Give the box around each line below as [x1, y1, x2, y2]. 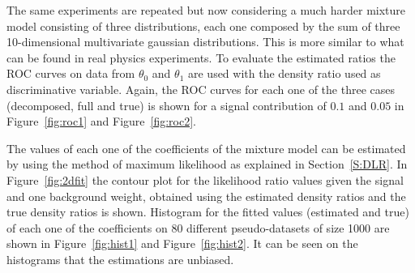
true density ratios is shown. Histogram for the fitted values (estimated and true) [6, 203, 409, 220]
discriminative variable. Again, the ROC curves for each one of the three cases [6, 80, 395, 97]
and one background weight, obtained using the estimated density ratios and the [6, 187, 406, 204]
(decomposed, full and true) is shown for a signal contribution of [6, 96, 327, 113]
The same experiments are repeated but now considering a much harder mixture [6, 2, 406, 18]
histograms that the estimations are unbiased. [6, 250, 234, 267]
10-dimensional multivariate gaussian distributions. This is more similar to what [6, 33, 404, 50]
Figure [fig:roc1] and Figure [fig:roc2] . [6, 113, 196, 130]
